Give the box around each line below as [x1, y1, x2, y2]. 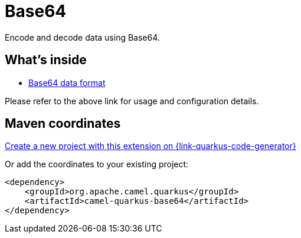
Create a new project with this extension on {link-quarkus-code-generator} [5, 141, 296, 151]
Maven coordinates [5, 116, 121, 131]
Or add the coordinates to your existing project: [5, 159, 189, 170]
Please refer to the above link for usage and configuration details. [5, 95, 259, 106]
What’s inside [5, 52, 87, 68]
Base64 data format [28, 77, 106, 88]
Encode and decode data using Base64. [5, 32, 160, 42]
